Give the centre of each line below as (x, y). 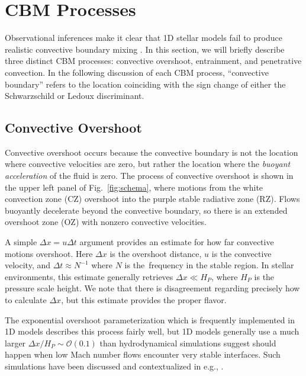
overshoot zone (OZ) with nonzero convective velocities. (106, 222)
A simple (21, 242)
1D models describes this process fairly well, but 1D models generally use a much (152, 331)
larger (15, 343)
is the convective (241, 253)
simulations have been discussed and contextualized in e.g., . (114, 366)
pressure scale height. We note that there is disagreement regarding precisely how (152, 288)
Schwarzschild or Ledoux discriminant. (75, 96)
